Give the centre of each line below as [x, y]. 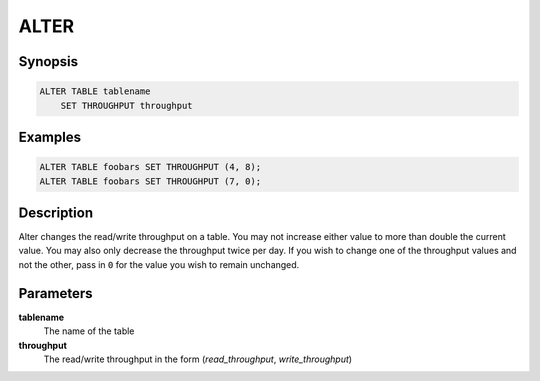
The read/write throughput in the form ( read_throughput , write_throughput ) [198, 359]
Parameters [55, 293]
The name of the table [89, 331]
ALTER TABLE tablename [95, 91]
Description [56, 212]
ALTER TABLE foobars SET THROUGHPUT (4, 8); [150, 167]
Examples [50, 136]
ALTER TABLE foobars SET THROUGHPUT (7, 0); [150, 181]
